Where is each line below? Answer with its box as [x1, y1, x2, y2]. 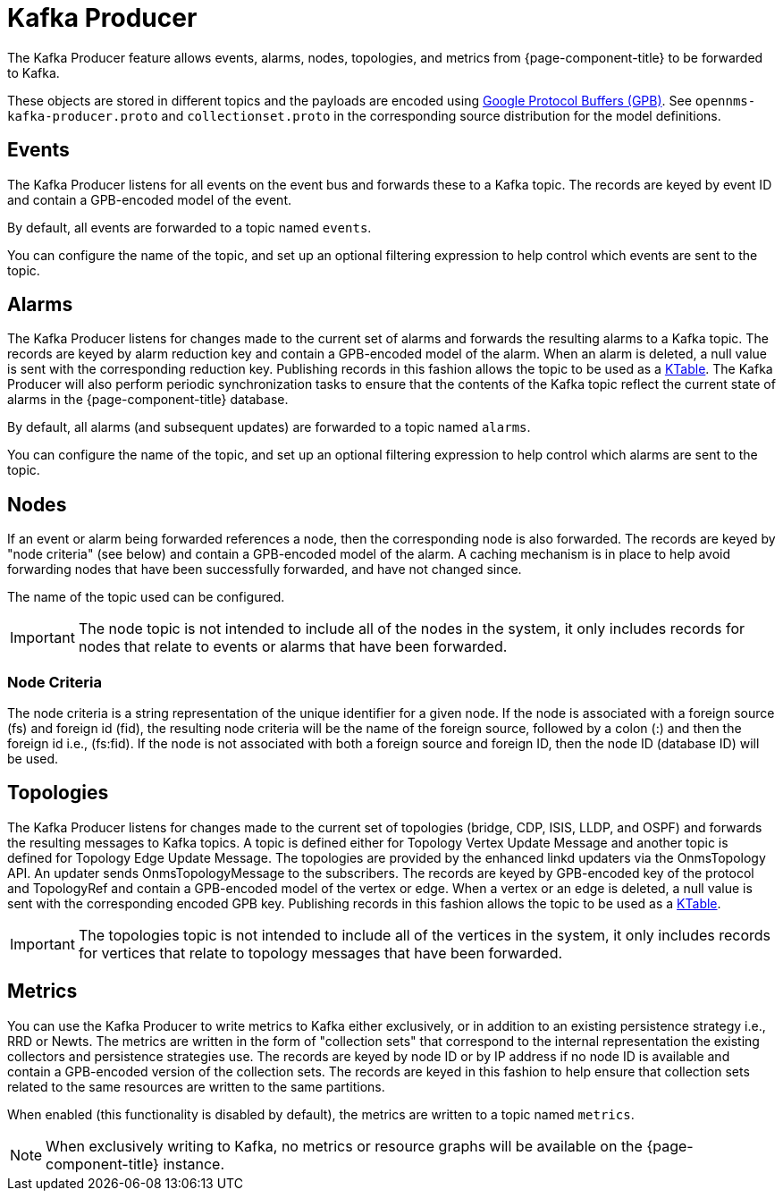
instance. [163, 1154, 225, 1173]
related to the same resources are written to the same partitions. [7, 1078, 385, 1094]
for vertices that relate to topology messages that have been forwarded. [78, 943, 563, 962]
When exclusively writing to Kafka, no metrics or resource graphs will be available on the [46, 1136, 643, 1155]
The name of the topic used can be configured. [7, 589, 285, 605]
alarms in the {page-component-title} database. [7, 392, 289, 408]
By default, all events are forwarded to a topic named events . [7, 219, 372, 235]
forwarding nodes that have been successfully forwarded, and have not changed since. [7, 561, 522, 578]
